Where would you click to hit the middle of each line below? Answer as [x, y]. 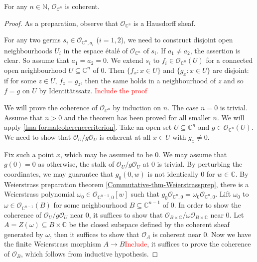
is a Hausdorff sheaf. [165, 23]
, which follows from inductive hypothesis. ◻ [89, 253]
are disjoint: [231, 70]
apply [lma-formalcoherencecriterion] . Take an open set [88, 127]
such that [145, 194]
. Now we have [229, 234]
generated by [24, 234]
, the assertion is [215, 50]
